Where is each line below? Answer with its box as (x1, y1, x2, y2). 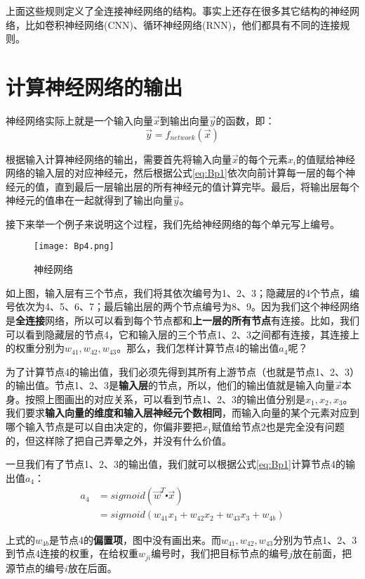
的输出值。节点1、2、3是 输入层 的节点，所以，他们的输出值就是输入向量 (6, 378, 335, 393)
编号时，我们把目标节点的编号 (151, 546, 289, 561)
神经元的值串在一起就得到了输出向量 (6, 193, 173, 208)
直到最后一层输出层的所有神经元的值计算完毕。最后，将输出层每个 (54, 179, 359, 193)
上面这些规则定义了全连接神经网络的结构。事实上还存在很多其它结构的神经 (6, 4, 350, 18)
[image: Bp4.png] (34, 241, 114, 252)
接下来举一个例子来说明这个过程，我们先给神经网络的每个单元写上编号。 (6, 216, 340, 231)
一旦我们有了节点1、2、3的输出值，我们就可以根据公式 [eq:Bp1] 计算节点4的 (6, 457, 345, 471)
